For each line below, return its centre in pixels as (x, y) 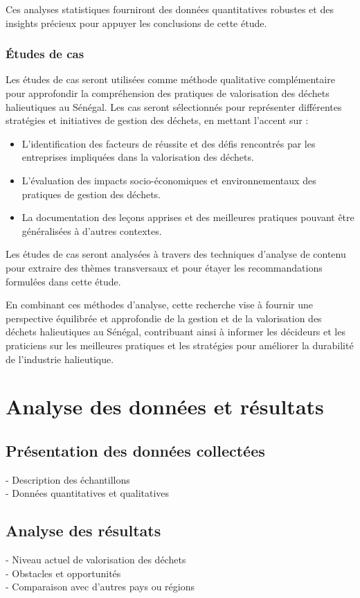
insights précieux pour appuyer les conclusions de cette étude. (136, 23)
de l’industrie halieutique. (60, 359)
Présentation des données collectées (135, 450)
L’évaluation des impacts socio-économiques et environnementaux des (169, 180)
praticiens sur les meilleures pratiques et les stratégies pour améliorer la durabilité (180, 345)
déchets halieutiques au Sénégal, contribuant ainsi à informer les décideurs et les (175, 332)
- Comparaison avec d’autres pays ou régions (100, 587)
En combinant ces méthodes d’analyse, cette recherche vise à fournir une (159, 305)
